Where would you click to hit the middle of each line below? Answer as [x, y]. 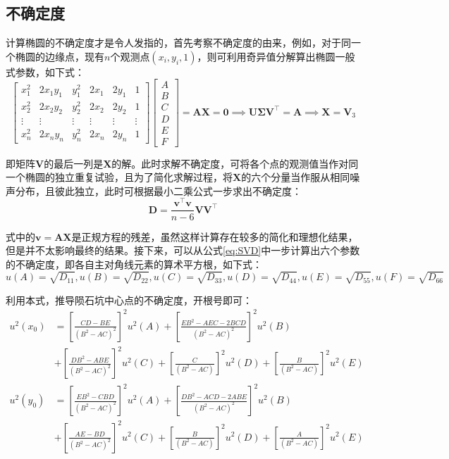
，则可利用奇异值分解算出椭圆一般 [276, 56]
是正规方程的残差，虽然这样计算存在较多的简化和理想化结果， [215, 236]
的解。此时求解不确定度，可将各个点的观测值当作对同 [235, 163]
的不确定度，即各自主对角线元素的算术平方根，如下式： [134, 264]
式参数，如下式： [45, 71]
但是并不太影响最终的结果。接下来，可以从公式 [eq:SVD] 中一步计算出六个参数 [183, 250]
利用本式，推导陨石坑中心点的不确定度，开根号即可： [129, 300]
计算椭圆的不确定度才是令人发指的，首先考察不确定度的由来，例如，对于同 [178, 43]
